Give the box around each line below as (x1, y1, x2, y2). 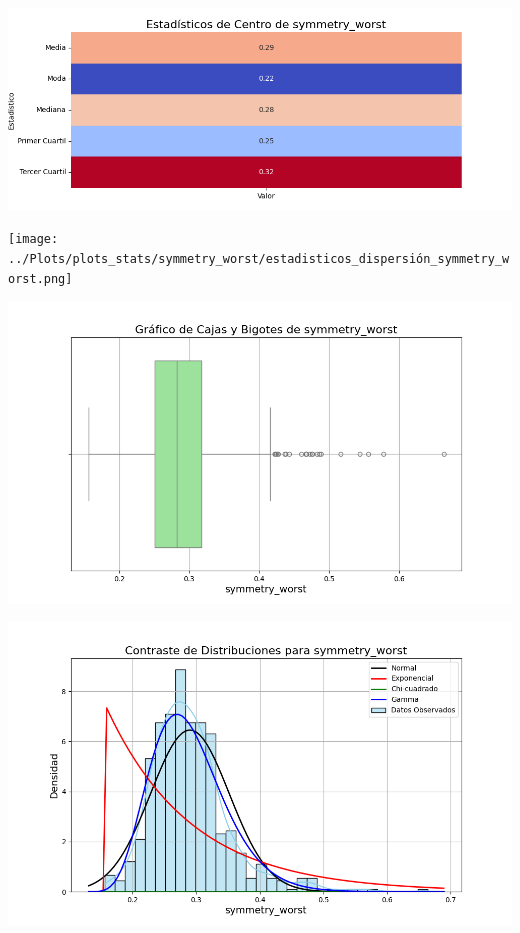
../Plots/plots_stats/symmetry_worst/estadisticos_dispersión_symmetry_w (8, 251, 510, 266)
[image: (8, 232, 59, 247)
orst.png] (8, 271, 73, 286)
